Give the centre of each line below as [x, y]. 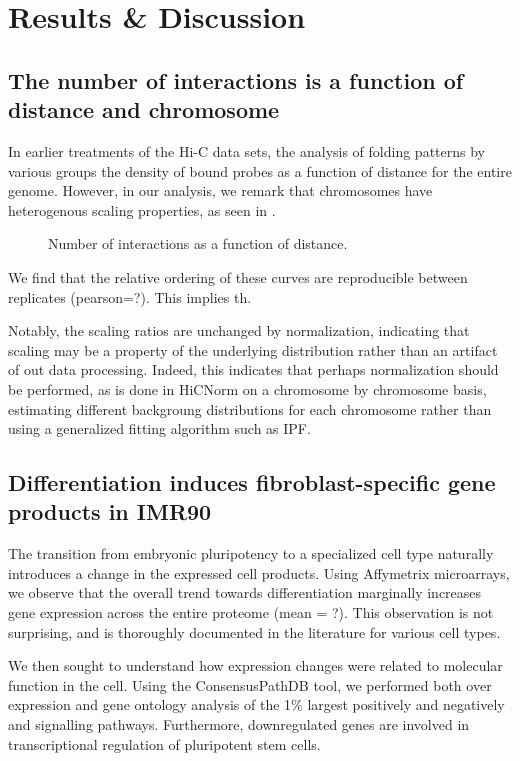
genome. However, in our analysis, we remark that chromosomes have [220, 190]
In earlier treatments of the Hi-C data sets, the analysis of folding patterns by [246, 150]
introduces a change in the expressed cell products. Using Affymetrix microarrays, [259, 572]
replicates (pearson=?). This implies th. [130, 296]
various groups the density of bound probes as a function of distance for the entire [260, 170]
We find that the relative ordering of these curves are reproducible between [238, 276]
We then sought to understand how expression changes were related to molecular [255, 665]
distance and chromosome [144, 109]
